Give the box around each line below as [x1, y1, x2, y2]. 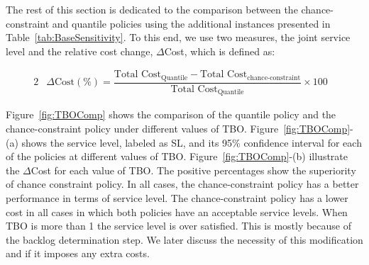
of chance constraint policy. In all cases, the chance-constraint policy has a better [6, 176, 359, 191]
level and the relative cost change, [6, 43, 153, 58]
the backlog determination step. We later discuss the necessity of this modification [6, 232, 363, 247]
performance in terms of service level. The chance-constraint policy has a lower [6, 190, 348, 205]
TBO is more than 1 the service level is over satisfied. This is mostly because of [6, 218, 352, 233]
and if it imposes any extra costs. [6, 246, 150, 261]
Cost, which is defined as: [164, 43, 275, 58]
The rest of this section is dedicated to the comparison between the [6, 2, 298, 16]
